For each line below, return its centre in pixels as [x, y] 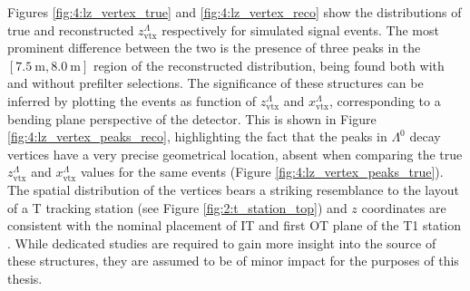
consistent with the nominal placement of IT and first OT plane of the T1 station [235, 225]
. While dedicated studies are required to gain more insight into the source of [222, 242]
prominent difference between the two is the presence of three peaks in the [214, 48]
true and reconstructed [71, 29]
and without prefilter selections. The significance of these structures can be [215, 83]
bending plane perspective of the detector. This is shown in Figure [192, 118]
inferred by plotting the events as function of [132, 100]
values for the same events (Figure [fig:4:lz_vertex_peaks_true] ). [262, 172]
